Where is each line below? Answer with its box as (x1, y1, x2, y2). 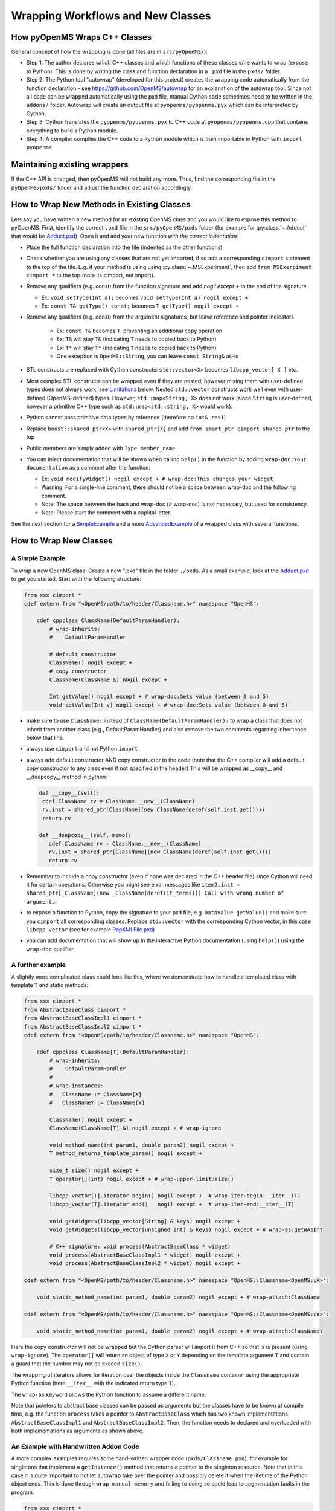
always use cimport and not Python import (26, 745, 138, 752)
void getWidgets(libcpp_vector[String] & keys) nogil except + (49, 1218, 241, 1225)
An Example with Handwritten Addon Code (11, 1442, 139, 1451)
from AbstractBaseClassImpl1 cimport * (24, 1015, 142, 1021)
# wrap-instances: (49, 1082, 104, 1089)
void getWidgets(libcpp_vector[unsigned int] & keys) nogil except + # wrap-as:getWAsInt (49, 1226, 323, 1233)
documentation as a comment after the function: (26, 464, 151, 471)
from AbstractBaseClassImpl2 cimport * (24, 1023, 142, 1030)
